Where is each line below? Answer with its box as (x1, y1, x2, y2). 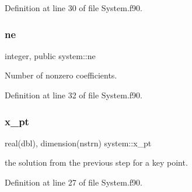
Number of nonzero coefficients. (5, 69, 117, 81)
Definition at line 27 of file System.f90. (5, 176, 142, 188)
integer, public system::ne (5, 49, 96, 61)
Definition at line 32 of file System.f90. (5, 89, 142, 101)
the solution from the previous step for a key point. (5, 156, 188, 169)
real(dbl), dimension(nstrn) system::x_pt (5, 136, 152, 149)
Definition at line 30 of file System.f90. (5, 2, 142, 13)
